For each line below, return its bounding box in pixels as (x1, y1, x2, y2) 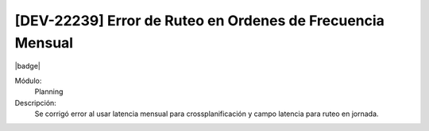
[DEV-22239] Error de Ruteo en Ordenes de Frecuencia (14, 12, 385, 29)
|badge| (14, 62, 41, 71)
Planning (34, 87, 64, 96)
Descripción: (14, 98, 57, 107)
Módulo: (14, 76, 42, 85)
